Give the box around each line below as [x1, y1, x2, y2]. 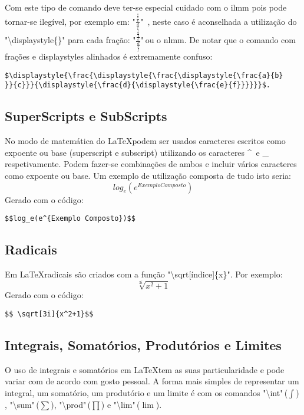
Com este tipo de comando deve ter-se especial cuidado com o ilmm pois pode [5, 1, 287, 13]
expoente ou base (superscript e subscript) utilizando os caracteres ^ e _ [5, 146, 269, 158]
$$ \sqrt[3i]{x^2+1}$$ [5, 309, 94, 318]
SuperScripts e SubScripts [5, 107, 167, 125]
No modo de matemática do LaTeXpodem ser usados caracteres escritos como [5, 135, 286, 147]
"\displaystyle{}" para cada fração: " [5, 34, 136, 46]
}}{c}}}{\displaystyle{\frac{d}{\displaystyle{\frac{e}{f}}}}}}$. [5, 81, 271, 90]
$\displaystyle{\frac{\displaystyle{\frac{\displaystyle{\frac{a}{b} [5, 71, 283, 80]
